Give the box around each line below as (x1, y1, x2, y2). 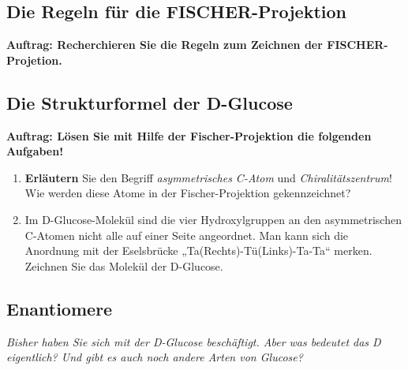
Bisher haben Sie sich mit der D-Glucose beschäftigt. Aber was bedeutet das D (6, 333, 381, 349)
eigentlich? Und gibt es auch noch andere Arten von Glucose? (6, 349, 303, 365)
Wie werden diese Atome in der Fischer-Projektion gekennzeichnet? (24, 185, 351, 201)
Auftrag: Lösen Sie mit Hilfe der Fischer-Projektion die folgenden (6, 127, 372, 144)
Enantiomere (6, 296, 113, 320)
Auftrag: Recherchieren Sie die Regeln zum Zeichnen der (6, 36, 323, 53)
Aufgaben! (6, 143, 64, 159)
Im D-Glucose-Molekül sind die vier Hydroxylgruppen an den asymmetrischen (24, 211, 402, 227)
